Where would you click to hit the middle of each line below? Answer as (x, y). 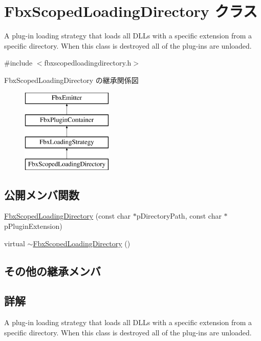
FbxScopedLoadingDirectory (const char (67, 216)
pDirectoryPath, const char (179, 216)
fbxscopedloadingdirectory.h (88, 63)
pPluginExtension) (33, 226)
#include (18, 63)
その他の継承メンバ (52, 271)
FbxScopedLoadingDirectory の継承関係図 (71, 80)
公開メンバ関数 (42, 194)
